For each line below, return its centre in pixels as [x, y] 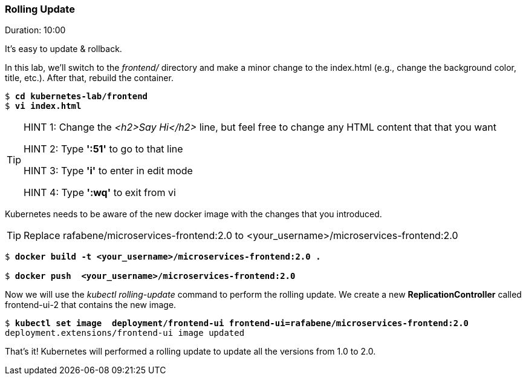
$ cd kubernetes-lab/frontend [76, 97]
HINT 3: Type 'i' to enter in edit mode [108, 171]
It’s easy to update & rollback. [63, 49]
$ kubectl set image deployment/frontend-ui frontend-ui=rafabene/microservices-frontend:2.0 [237, 323]
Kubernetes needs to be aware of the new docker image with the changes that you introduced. [193, 214]
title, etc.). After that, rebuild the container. [89, 78]
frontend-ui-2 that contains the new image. [91, 305]
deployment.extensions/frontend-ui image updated [125, 333]
